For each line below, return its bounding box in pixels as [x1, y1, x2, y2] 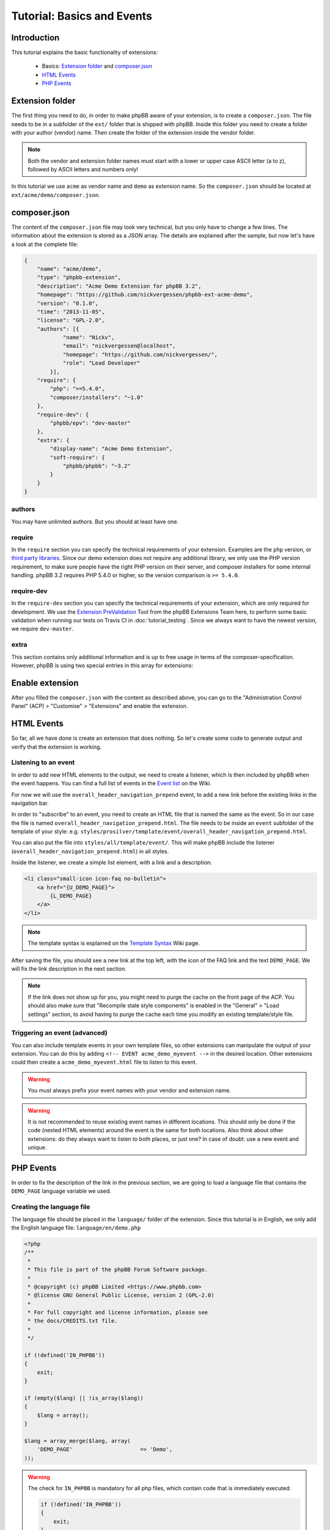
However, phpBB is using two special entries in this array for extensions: [11, 662, 194, 669]
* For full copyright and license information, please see [28, 1309, 208, 1316]
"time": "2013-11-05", [37, 308, 105, 315]
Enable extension [11, 677, 79, 688]
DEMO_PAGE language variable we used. [11, 1187, 111, 1195]
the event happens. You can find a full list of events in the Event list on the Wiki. [11, 780, 212, 787]
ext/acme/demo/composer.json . [11, 191, 100, 198]
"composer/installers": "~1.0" [50, 394, 144, 401]
